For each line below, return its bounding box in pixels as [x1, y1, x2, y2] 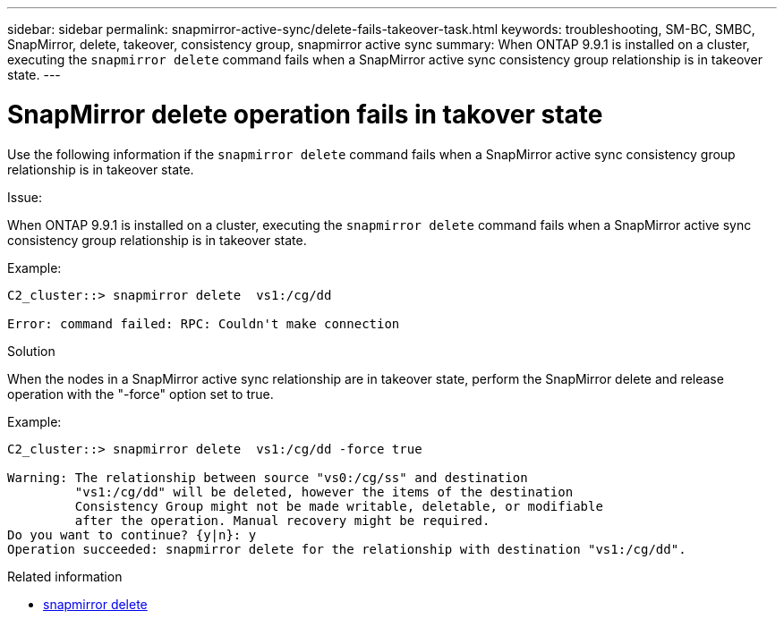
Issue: [7, 189, 43, 205]
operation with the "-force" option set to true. [7, 386, 274, 402]
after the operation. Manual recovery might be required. [74, 513, 490, 528]
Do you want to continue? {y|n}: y [7, 527, 257, 542]
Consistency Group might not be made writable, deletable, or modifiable [74, 498, 603, 513]
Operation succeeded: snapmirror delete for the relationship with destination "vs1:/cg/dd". [7, 541, 686, 556]
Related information [7, 568, 123, 584]
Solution [7, 343, 55, 359]
